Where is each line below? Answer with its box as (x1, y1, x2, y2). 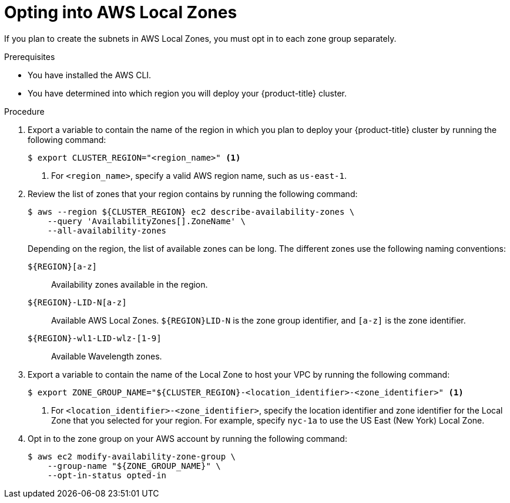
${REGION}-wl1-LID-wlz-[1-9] (28, 333, 162, 343)
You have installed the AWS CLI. (28, 69, 152, 80)
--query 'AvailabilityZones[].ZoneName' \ (47, 216, 246, 226)
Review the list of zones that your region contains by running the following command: (28, 188, 358, 199)
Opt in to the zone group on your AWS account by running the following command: (28, 433, 347, 444)
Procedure (4, 106, 45, 116)
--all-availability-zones (47, 225, 167, 235)
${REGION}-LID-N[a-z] (28, 297, 127, 307)
